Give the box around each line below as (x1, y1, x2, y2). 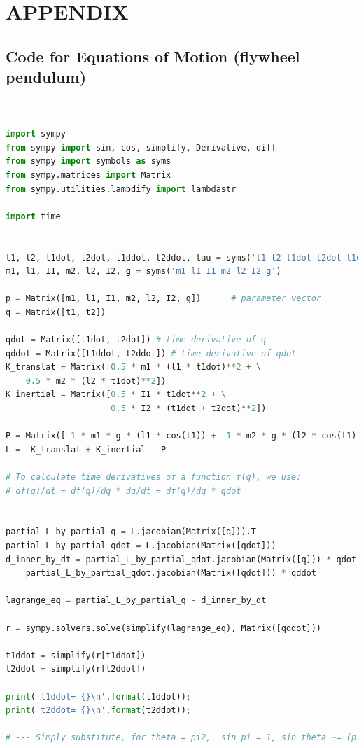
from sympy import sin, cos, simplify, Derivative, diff (6, 142, 276, 153)
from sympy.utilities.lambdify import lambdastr (6, 183, 237, 194)
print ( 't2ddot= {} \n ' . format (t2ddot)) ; (6, 705, 191, 716)
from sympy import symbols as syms (6, 156, 171, 167)
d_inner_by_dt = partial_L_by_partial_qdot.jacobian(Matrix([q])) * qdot (6, 554, 357, 565)
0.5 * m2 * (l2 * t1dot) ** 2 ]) (25, 375, 167, 386)
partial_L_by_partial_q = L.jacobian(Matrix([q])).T (6, 527, 256, 537)
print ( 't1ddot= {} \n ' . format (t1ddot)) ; (6, 691, 191, 702)
